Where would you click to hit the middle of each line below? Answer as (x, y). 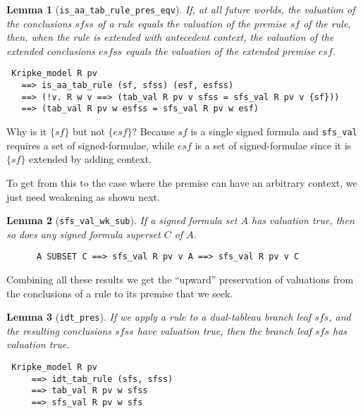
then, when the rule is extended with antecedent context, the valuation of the (170, 37)
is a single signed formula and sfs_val (274, 131)
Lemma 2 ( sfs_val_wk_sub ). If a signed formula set (122, 220)
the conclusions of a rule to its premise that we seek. (120, 293)
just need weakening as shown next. (83, 196)
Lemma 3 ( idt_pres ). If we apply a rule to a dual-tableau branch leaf (159, 317)
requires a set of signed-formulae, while (91, 145)
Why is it (27, 131)
